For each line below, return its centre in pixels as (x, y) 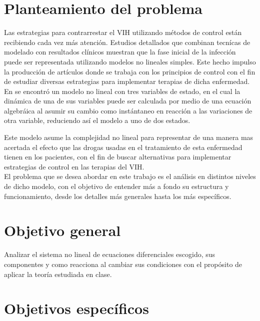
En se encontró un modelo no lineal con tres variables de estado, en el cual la (122, 91)
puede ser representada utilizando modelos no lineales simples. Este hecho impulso (130, 61)
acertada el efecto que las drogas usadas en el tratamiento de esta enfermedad (123, 147)
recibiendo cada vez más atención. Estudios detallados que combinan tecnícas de (127, 42)
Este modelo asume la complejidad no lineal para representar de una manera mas (129, 137)
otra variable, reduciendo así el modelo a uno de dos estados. (97, 120)
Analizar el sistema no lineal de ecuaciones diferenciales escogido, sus (110, 254)
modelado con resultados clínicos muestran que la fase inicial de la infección (120, 52)
